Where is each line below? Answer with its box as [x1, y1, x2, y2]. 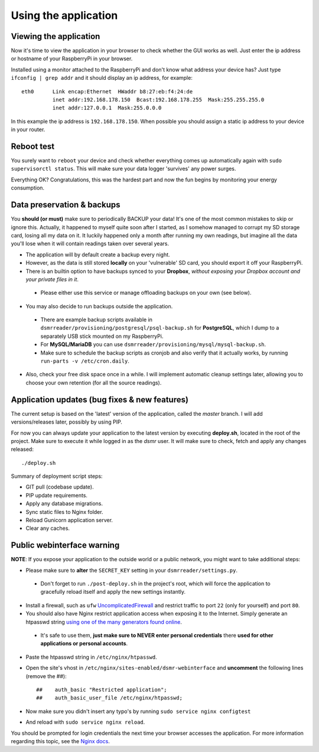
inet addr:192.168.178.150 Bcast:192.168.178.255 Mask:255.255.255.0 [52, 96, 265, 103]
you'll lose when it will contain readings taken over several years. [11, 240, 170, 248]
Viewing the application [11, 31, 100, 41]
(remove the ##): [25, 672, 67, 679]
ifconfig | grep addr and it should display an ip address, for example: [11, 74, 193, 82]
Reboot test [11, 142, 55, 151]
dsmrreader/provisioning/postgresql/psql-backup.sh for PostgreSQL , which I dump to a [40, 324, 279, 331]
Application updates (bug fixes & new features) [11, 395, 189, 405]
